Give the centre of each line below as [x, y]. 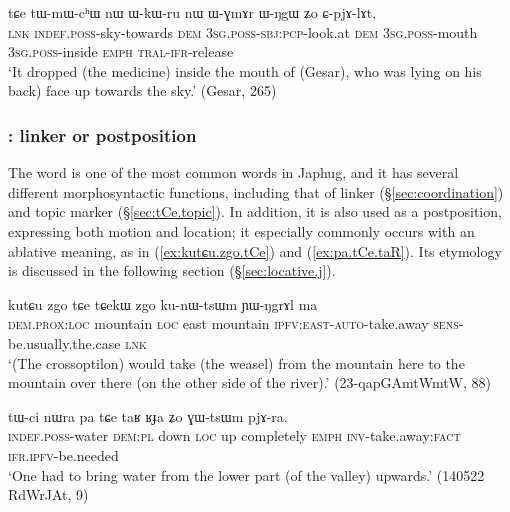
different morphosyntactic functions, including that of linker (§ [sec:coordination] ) [256, 191]
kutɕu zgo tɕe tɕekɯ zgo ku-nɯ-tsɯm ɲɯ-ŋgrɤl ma [163, 303]
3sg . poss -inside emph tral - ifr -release [121, 51]
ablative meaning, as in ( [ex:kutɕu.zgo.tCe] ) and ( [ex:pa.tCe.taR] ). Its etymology [255, 250]
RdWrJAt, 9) [48, 494]
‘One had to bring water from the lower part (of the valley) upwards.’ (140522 [246, 474]
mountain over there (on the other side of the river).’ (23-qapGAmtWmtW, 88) [249, 382]
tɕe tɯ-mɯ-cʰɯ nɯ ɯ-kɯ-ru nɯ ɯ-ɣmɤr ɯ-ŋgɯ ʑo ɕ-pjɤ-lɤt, [192, 12]
